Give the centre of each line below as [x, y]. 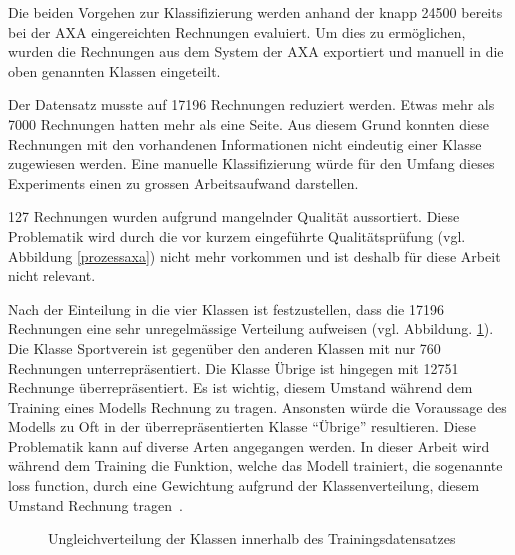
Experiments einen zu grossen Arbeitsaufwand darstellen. [183, 182]
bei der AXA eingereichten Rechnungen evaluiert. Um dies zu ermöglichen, [237, 31]
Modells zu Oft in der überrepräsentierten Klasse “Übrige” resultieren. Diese [242, 426]
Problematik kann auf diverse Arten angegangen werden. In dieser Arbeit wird [249, 445]
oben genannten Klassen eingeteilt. [114, 70]
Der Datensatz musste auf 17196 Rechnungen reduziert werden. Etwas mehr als [251, 104]
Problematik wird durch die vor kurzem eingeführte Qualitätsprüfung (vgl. [237, 235]
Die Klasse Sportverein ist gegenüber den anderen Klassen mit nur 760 [224, 347]
